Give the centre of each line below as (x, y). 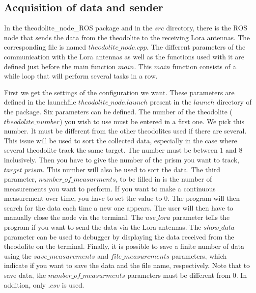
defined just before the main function (60, 66)
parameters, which (199, 255)
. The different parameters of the (196, 47)
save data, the (25, 275)
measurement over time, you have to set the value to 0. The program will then (122, 198)
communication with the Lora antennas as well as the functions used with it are (124, 56)
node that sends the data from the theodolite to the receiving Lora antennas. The (127, 37)
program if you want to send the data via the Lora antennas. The (103, 227)
